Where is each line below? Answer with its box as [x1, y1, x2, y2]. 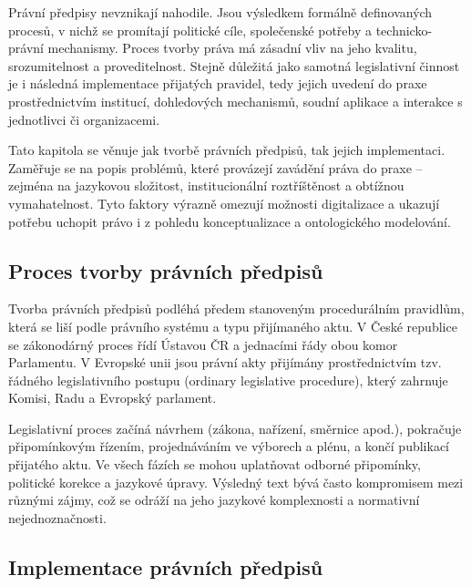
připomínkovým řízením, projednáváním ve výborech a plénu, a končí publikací [8, 437, 449, 456]
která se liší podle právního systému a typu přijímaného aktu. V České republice [8, 316, 457, 335]
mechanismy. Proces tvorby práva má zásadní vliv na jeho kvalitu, [47, 38, 417, 57]
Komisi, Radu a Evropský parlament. [8, 388, 217, 407]
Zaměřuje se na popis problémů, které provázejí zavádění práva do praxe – [8, 158, 423, 177]
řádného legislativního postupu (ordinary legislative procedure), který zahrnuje [8, 370, 448, 389]
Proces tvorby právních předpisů [8, 256, 323, 284]
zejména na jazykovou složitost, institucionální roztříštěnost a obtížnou [8, 176, 404, 195]
